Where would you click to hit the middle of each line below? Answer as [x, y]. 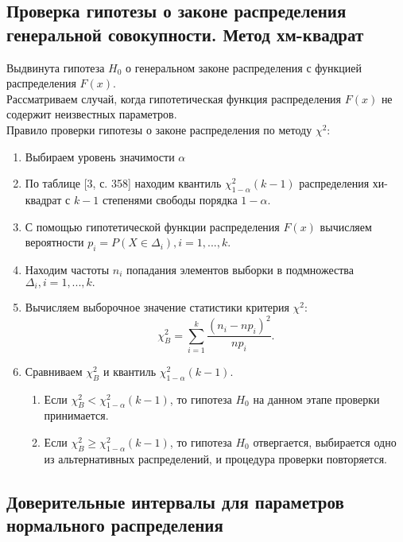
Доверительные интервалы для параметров [175, 501]
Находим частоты [67, 269]
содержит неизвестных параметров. [92, 114]
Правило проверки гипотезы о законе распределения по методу [159, 129]
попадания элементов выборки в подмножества [240, 269]
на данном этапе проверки [316, 399]
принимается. [76, 415]
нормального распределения [115, 525]
